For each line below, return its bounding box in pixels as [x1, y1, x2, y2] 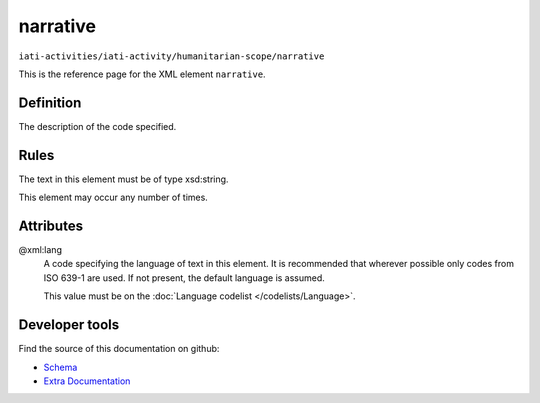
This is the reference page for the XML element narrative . [18, 68, 266, 80]
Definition [18, 94, 82, 111]
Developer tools [18, 316, 120, 334]
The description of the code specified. [18, 120, 177, 132]
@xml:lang [18, 244, 62, 256]
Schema [43, 361, 78, 373]
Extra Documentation [43, 375, 131, 387]
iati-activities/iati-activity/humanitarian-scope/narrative [18, 50, 325, 62]
